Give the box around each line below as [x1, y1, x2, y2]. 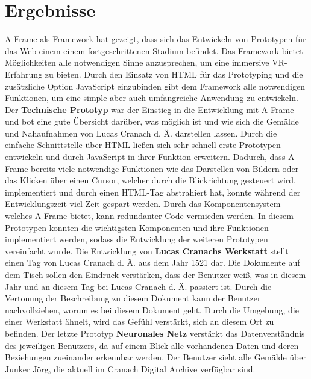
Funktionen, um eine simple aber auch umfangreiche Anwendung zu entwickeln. [5, 91, 298, 104]
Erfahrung [5, 67, 43, 80]
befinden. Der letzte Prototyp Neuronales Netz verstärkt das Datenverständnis [5, 327, 305, 339]
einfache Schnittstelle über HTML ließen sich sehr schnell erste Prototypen [5, 138, 281, 151]
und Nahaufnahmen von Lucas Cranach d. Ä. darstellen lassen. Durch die [5, 126, 277, 139]
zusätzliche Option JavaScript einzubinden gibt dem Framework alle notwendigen [5, 79, 305, 92]
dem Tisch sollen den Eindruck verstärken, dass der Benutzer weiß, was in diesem [5, 268, 306, 280]
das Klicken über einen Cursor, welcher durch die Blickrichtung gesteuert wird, [5, 174, 296, 186]
